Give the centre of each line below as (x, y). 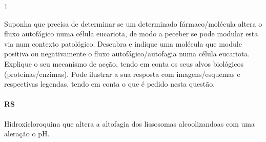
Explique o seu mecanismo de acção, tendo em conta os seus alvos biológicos (124, 63)
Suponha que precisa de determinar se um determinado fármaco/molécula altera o (133, 23)
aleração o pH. (27, 134)
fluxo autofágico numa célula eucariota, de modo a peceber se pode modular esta (131, 34)
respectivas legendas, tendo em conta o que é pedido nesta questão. (110, 84)
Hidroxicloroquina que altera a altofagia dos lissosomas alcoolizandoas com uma (130, 123)
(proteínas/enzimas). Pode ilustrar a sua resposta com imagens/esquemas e (122, 74)
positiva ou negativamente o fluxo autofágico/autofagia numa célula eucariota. (127, 54)
